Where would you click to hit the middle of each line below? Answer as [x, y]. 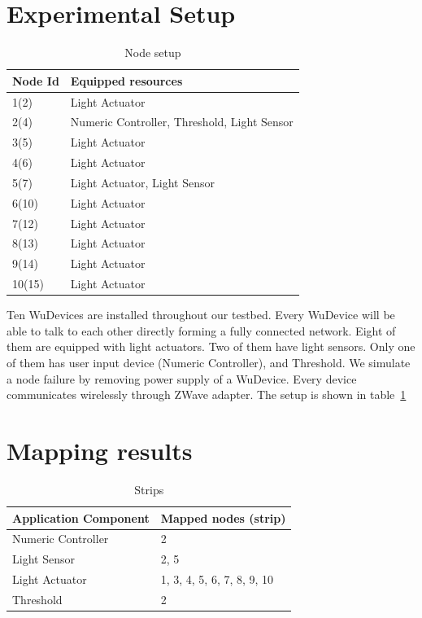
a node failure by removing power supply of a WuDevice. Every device [182, 378]
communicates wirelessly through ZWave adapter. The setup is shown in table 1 [207, 394]
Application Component [81, 517]
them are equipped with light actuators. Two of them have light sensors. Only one [211, 346]
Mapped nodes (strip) [223, 517]
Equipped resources [126, 80]
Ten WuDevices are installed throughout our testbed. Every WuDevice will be [201, 315]
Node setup [153, 53]
